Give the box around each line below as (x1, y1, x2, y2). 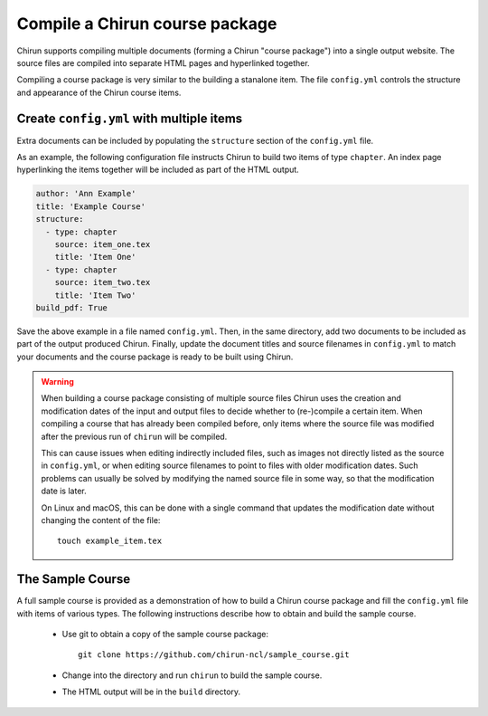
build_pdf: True (35, 302, 108, 312)
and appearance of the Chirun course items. (16, 87, 182, 98)
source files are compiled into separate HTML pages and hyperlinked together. (16, 57, 311, 68)
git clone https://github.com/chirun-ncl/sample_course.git (78, 650, 350, 660)
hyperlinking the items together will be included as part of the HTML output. (16, 164, 300, 176)
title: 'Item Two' (54, 290, 136, 301)
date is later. (41, 485, 87, 497)
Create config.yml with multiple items (16, 110, 243, 126)
